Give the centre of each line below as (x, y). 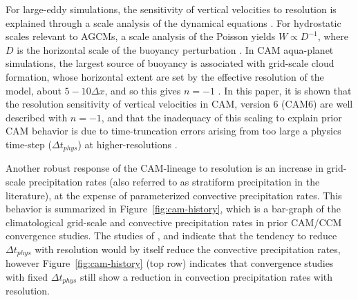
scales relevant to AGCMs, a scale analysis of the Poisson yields (141, 36)
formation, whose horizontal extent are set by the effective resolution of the (165, 76)
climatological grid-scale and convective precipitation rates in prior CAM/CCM (174, 222)
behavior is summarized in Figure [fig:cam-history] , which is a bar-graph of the (173, 209)
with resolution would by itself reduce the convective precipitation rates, (188, 249)
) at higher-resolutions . (128, 144)
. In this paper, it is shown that (285, 90)
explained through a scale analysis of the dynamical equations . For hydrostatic (173, 22)
